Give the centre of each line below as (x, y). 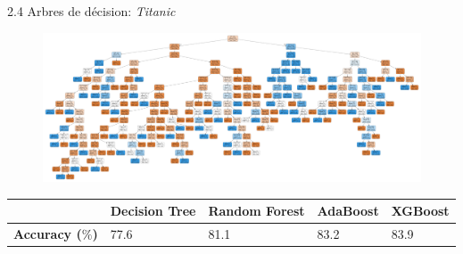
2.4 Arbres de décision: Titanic (91, 11)
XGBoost (420, 211)
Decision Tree (153, 211)
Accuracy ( (48, 234)
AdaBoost (348, 211)
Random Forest (256, 211)
